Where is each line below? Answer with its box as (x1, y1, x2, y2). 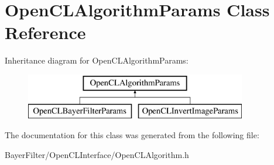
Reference (5, 20, 86, 44)
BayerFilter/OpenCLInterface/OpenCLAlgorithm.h (5, 148, 189, 160)
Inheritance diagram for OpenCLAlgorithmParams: (5, 54, 189, 66)
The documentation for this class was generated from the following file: (5, 129, 259, 141)
